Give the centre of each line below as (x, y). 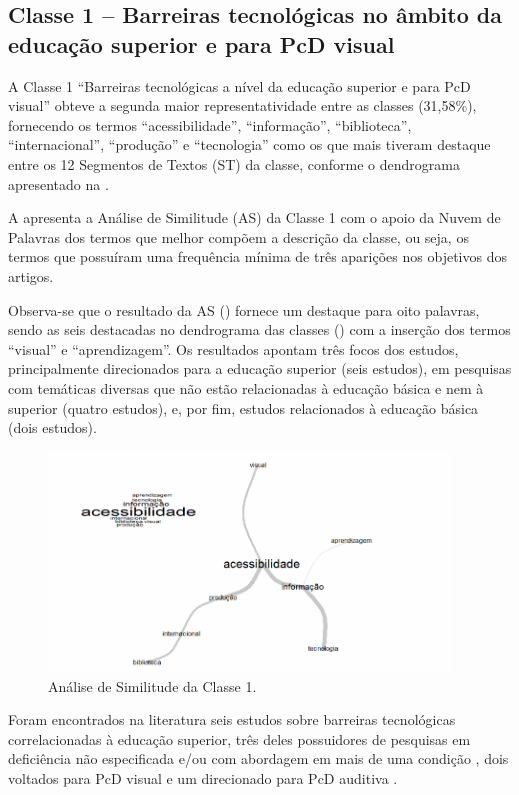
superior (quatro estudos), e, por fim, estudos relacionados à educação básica (243, 407)
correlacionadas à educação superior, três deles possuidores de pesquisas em (239, 738)
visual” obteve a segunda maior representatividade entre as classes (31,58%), (242, 105)
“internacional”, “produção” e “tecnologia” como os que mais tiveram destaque (249, 144)
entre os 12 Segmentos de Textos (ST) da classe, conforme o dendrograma (234, 163)
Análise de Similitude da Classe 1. (152, 685)
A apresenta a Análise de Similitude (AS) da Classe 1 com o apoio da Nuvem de (254, 217)
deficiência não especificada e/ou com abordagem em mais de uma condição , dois (258, 758)
